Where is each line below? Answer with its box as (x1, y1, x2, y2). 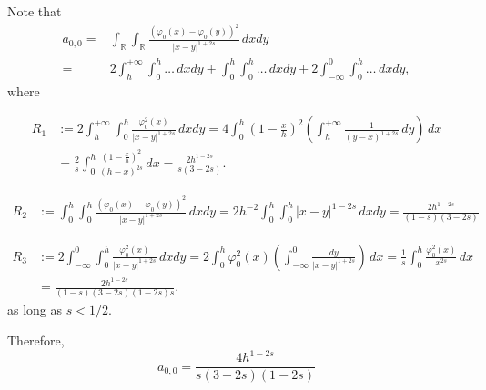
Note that (7, 2, 62, 20)
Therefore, (7, 330, 65, 349)
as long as (7, 300, 63, 319)
